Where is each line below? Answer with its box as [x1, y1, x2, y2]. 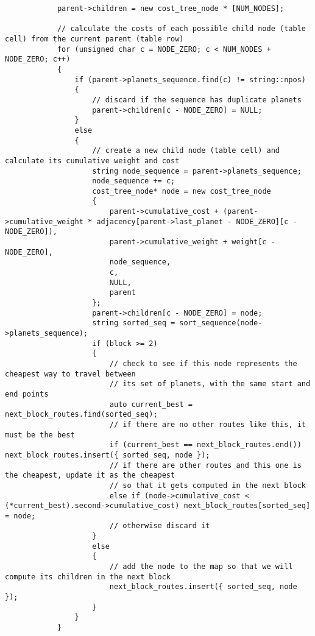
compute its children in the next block [5, 572, 171, 581]
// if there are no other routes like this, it [109, 420, 306, 429]
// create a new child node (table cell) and [92, 146, 280, 155]
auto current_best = [109, 400, 193, 409]
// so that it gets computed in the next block [109, 481, 306, 490]
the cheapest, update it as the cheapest [5, 471, 175, 480]
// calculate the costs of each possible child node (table [57, 24, 306, 34]
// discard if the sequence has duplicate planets [92, 95, 302, 104]
